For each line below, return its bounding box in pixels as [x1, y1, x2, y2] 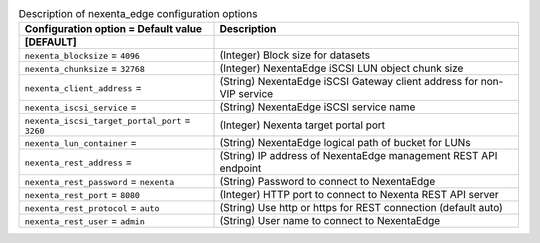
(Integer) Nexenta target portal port [219, 118, 386, 132]
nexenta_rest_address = [24, 155, 133, 169]
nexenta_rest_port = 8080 [24, 188, 140, 202]
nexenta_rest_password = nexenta [24, 175, 175, 189]
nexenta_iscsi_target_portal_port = [24, 113, 192, 127]
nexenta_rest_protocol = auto [24, 201, 160, 215]
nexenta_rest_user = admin [24, 214, 145, 228]
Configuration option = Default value [24, 22, 203, 36]
